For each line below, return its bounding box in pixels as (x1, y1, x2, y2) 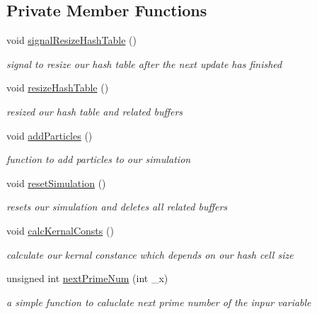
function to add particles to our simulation (6, 152, 191, 167)
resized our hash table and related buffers (6, 103, 183, 118)
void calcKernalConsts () (6, 223, 114, 237)
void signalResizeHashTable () (6, 33, 137, 47)
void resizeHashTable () (6, 80, 109, 95)
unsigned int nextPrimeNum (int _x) (6, 271, 168, 286)
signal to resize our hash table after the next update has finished (6, 56, 282, 71)
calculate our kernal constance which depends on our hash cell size (6, 247, 294, 262)
